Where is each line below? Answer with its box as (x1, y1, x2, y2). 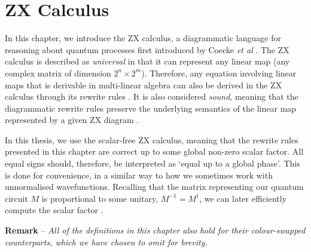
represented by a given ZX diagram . (5, 113, 139, 126)
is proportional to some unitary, (41, 192, 158, 204)
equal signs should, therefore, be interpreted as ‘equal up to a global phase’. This (5, 157, 300, 170)
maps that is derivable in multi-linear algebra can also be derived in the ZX (5, 78, 282, 91)
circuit (5, 192, 28, 204)
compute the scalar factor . (5, 204, 103, 216)
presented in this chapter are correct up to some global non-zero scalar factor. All (5, 145, 304, 158)
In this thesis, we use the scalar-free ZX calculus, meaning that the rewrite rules (5, 133, 298, 146)
